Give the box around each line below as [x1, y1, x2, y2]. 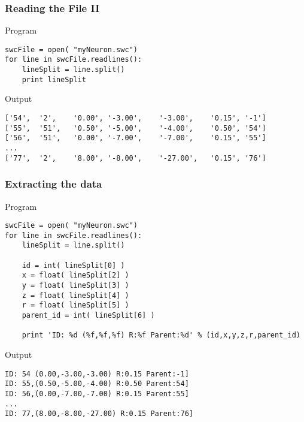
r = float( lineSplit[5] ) [22, 301, 129, 310]
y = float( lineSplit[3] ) [22, 281, 129, 290]
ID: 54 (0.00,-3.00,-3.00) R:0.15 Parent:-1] [5, 369, 189, 378]
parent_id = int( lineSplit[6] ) [22, 311, 155, 320]
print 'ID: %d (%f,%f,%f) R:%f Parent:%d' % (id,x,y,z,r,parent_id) [22, 331, 300, 340]
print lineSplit [22, 75, 87, 84]
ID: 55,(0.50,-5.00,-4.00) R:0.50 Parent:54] [5, 379, 189, 388]
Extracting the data [5, 176, 102, 191]
